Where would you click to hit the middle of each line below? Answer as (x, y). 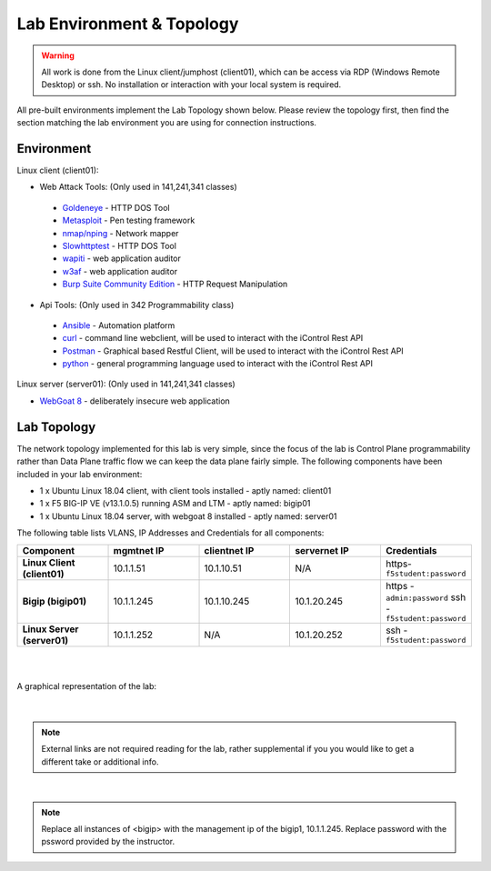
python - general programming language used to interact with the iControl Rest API (217, 364)
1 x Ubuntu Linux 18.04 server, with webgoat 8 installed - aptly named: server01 (188, 516)
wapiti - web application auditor (122, 258)
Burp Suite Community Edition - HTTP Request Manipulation (175, 284)
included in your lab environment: (80, 474)
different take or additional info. (100, 761)
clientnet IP (229, 550)
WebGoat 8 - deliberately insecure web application (135, 401)
